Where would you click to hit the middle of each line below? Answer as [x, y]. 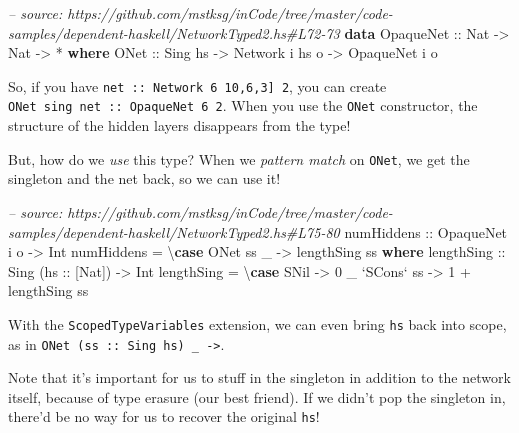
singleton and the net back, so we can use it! [144, 178]
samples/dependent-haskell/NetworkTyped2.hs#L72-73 [174, 32]
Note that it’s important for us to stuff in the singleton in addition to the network [259, 377]
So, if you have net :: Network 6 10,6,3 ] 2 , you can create [197, 85]
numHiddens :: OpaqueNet [426, 231]
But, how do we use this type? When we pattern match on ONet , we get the [239, 158]
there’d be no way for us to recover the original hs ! [164, 416]
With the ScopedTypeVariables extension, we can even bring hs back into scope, [257, 323]
